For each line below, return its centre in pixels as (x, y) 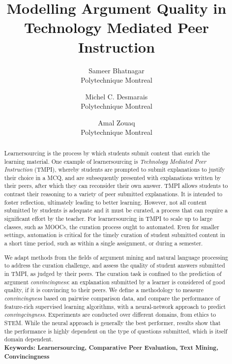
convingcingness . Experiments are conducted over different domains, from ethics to (110, 315)
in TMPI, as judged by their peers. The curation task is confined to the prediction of (113, 273)
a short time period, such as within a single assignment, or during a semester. (103, 243)
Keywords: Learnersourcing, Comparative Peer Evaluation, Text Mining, (111, 347)
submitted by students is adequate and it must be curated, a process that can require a (116, 210)
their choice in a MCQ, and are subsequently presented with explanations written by (113, 177)
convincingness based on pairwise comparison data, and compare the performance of (112, 298)
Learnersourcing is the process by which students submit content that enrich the (107, 153)
